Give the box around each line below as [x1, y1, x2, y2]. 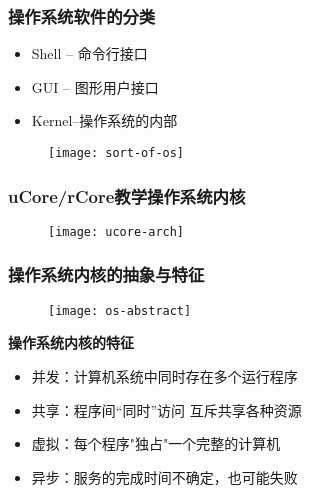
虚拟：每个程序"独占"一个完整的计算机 [31, 433, 281, 454]
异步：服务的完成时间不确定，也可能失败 [31, 466, 298, 487]
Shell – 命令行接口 [31, 43, 148, 64]
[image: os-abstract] [48, 303, 192, 318]
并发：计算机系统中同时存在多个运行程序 [31, 366, 298, 386]
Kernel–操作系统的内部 [31, 110, 178, 131]
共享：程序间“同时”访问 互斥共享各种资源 [31, 399, 302, 420]
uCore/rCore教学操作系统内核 [8, 183, 246, 208]
